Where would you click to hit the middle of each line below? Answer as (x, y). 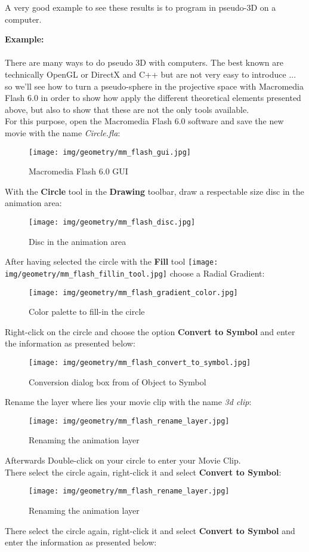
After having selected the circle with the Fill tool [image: (112, 261)
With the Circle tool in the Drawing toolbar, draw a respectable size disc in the (154, 191)
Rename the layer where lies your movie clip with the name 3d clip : (128, 402)
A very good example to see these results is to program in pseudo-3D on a (140, 7)
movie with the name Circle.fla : (63, 132)
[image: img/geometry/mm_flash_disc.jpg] (112, 222)
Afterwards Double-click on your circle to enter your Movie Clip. (123, 460)
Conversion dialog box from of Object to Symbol (118, 381)
